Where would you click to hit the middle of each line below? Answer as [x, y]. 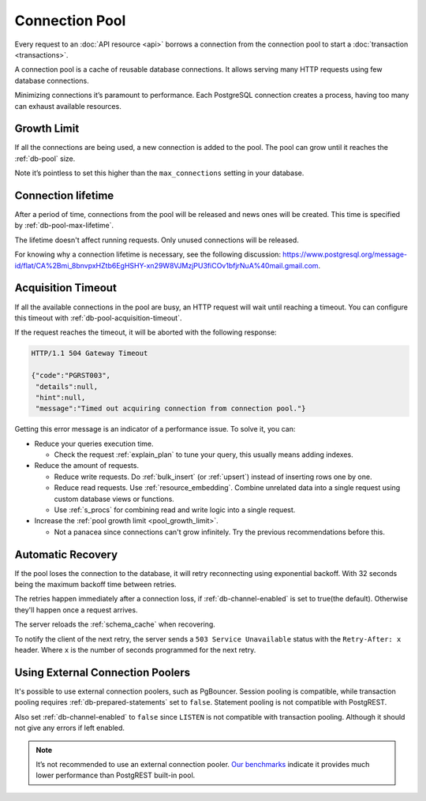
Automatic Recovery [66, 554]
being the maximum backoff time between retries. [95, 585]
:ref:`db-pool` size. [45, 159]
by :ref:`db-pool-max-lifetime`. [64, 226]
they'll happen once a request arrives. [76, 610]
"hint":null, [61, 397]
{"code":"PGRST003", [71, 376]
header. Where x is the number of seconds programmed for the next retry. [135, 650]
